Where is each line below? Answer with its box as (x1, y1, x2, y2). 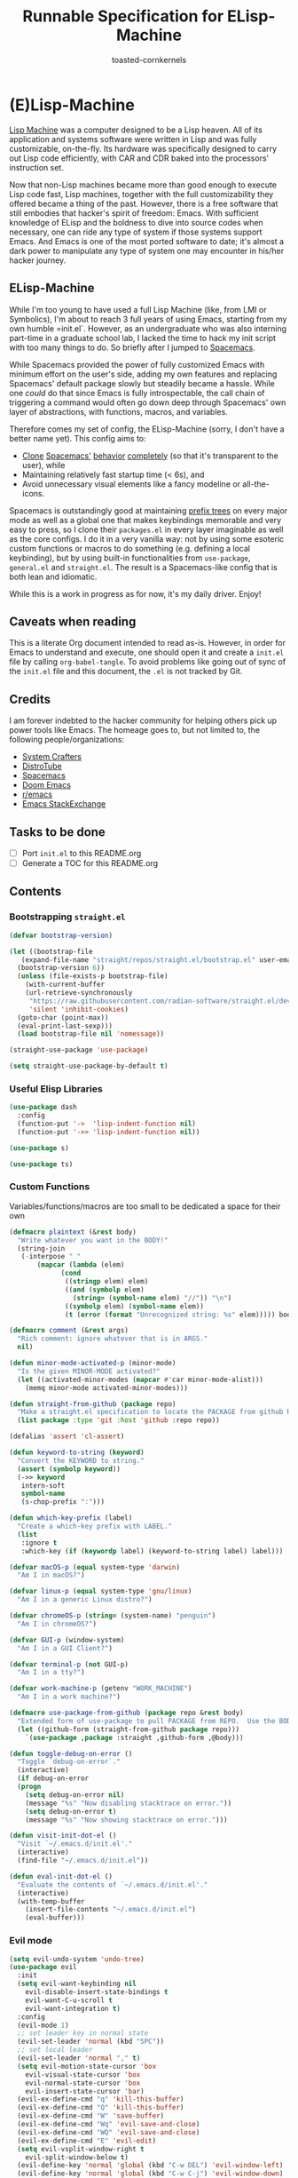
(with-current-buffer (25, 980, 105, 990)
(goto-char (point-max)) (17, 1013, 109, 1022)
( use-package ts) (9, 1159, 74, 1169)
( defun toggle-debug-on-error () (9, 1749, 133, 1758)
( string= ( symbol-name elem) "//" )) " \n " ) (72, 1293, 232, 1302)
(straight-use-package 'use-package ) (9, 1045, 149, 1054)
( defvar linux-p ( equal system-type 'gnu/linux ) (9, 1587, 192, 1596)
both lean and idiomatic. (9, 571, 98, 582)
